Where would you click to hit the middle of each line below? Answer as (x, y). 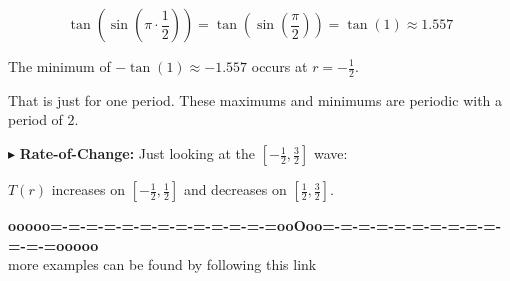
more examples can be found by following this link (162, 264)
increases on (88, 189)
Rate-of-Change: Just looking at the (137, 153)
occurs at (279, 66)
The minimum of (59, 66)
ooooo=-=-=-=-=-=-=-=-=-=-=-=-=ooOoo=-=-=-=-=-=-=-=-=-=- (255, 225)
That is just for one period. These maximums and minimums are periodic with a (255, 99)
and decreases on (235, 189)
